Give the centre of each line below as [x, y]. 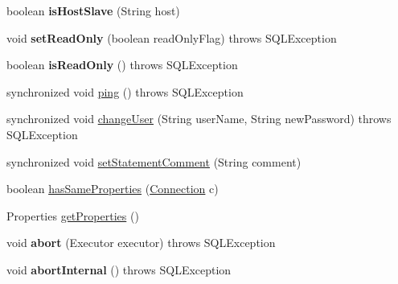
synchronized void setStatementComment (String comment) [154, 161]
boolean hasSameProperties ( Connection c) [113, 189]
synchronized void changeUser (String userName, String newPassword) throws [199, 119]
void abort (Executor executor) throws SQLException [141, 243]
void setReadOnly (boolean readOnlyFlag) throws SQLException [172, 37]
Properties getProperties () [73, 215]
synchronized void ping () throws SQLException [125, 91]
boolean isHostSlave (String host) [93, 10]
